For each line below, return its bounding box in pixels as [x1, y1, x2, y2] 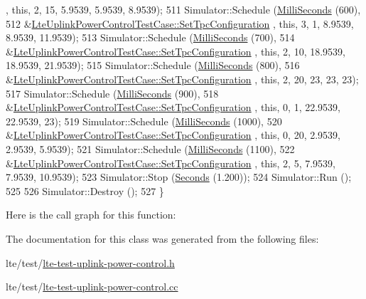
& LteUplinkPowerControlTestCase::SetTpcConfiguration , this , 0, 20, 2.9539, [6, 127, 340, 142]
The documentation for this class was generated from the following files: [6, 231, 319, 246]
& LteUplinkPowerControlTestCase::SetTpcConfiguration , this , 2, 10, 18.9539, [6, 43, 345, 58]
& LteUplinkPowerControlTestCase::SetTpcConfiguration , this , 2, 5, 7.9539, [6, 155, 335, 170]
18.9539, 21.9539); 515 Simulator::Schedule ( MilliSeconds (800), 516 [6, 58, 300, 73]
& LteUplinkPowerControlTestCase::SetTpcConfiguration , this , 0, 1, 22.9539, [6, 100, 340, 115]
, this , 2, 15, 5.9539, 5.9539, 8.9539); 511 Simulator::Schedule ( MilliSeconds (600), [6, 2, 361, 16]
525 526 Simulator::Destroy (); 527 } [6, 183, 164, 198]
